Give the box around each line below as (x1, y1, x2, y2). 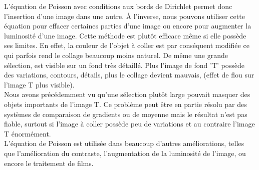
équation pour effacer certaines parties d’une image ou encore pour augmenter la (4, 20, 251, 31)
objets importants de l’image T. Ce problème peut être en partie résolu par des (4, 98, 247, 109)
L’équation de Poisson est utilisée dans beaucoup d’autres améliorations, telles (4, 138, 244, 148)
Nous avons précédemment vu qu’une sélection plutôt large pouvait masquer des (4, 89, 250, 99)
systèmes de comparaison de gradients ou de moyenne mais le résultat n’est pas (4, 108, 247, 119)
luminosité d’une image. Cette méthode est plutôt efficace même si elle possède (4, 30, 246, 40)
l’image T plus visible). (4, 79, 75, 89)
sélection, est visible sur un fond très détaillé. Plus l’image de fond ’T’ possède (4, 59, 244, 70)
